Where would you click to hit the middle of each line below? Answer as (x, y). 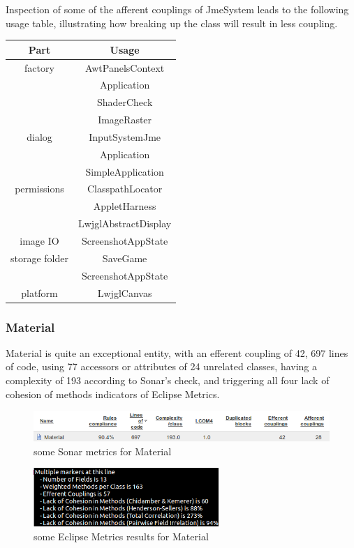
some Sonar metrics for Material (103, 451)
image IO (39, 240)
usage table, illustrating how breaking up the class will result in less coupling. (172, 23)
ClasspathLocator (125, 189)
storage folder (39, 258)
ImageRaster (125, 120)
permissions (39, 189)
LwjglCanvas (125, 292)
